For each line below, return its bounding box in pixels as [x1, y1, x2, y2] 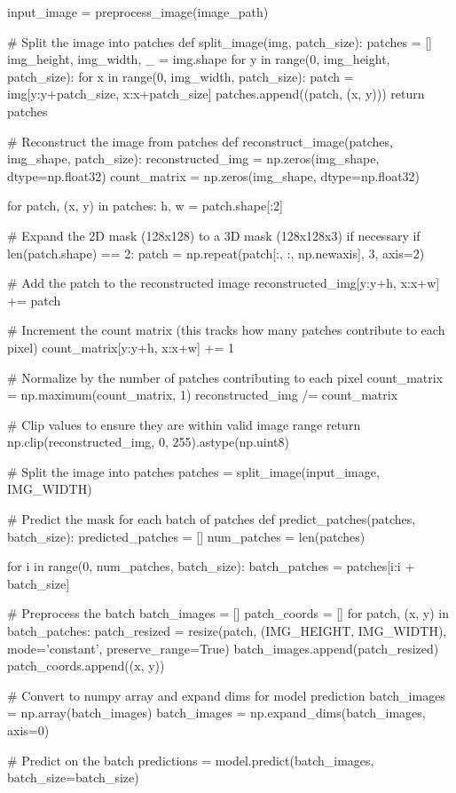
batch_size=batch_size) [7, 768, 139, 787]
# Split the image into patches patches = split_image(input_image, [7, 462, 380, 480]
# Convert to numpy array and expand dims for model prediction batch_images [7, 686, 445, 704]
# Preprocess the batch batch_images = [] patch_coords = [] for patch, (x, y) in [7, 604, 450, 623]
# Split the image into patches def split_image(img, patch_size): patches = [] [7, 32, 432, 51]
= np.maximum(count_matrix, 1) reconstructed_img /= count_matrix [7, 385, 398, 404]
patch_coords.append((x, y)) [7, 656, 165, 675]
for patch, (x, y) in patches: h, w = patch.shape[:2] [7, 196, 283, 215]
